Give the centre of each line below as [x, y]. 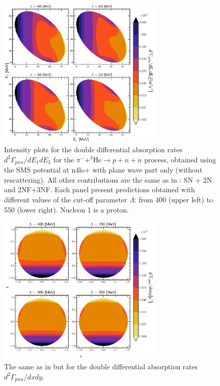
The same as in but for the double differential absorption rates [101, 366]
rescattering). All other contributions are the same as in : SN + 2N [108, 179]
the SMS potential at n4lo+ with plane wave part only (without [103, 170]
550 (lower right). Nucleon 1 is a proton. [67, 209]
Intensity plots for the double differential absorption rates [93, 149]
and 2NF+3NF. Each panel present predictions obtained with [100, 189]
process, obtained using [180, 159]
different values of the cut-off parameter [66, 200]
